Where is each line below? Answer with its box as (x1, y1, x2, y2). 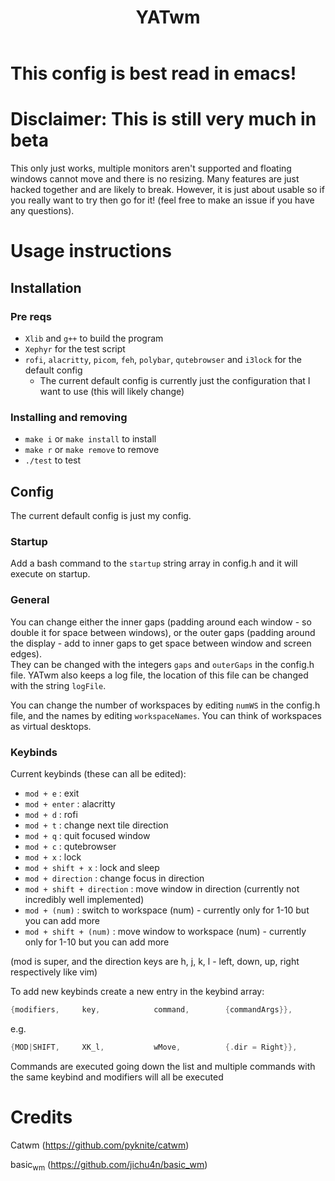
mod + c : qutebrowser (24, 841, 117, 852)
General (10, 593, 50, 607)
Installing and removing (10, 410, 128, 424)
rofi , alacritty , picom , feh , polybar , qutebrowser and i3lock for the (24, 354, 302, 365)
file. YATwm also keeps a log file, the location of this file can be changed (10, 669, 309, 681)
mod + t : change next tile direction (24, 819, 169, 831)
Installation (10, 279, 82, 296)
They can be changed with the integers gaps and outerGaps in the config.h (10, 658, 315, 670)
